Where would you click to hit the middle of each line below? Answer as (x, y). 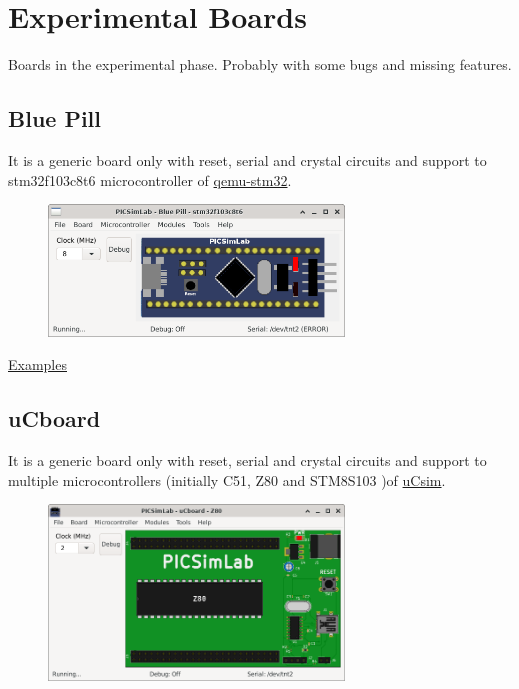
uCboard (54, 418)
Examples (37, 364)
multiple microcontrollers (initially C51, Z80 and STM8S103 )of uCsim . (227, 479)
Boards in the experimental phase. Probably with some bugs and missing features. (260, 64)
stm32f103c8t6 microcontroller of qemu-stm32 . (150, 179)
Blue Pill (55, 118)
